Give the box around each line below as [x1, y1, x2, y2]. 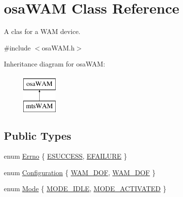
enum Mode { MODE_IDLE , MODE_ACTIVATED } [4, 183, 167, 194]
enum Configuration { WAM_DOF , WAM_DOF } [4, 167, 156, 177]
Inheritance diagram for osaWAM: [4, 59, 106, 69]
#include [4, 42, 31, 52]
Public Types [4, 128, 72, 143]
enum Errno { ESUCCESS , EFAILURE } [4, 151, 127, 161]
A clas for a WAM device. [4, 26, 80, 36]
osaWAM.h [42, 42, 75, 52]
